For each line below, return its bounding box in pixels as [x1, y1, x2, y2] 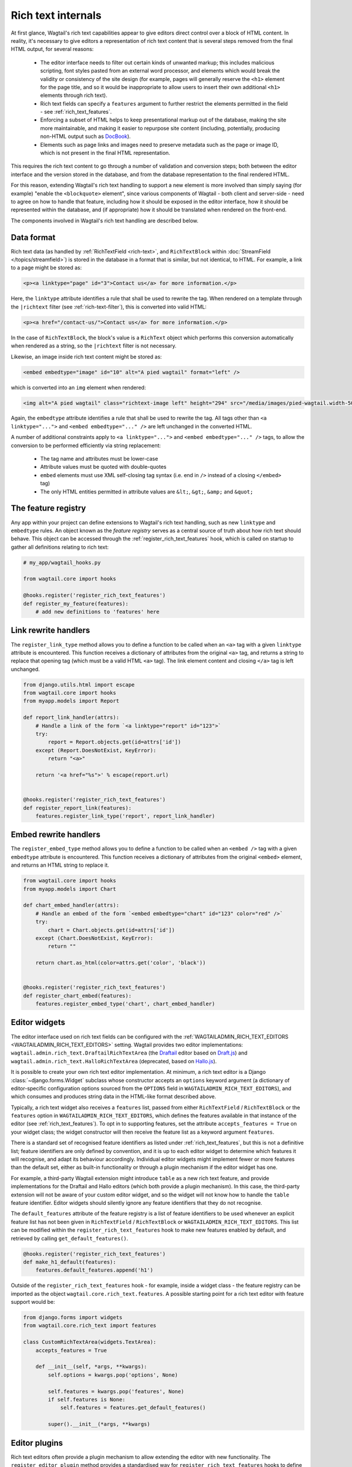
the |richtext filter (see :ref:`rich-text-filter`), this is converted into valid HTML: [11, 303, 207, 310]
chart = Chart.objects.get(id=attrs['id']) [48, 927, 175, 933]
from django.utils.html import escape [23, 681, 135, 688]
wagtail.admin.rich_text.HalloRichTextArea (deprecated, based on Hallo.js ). [11, 1057, 217, 1064]
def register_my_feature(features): [23, 600, 129, 607]
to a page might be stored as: [11, 264, 82, 271]
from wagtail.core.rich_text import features [23, 1322, 157, 1329]
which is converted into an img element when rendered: [11, 384, 146, 391]
